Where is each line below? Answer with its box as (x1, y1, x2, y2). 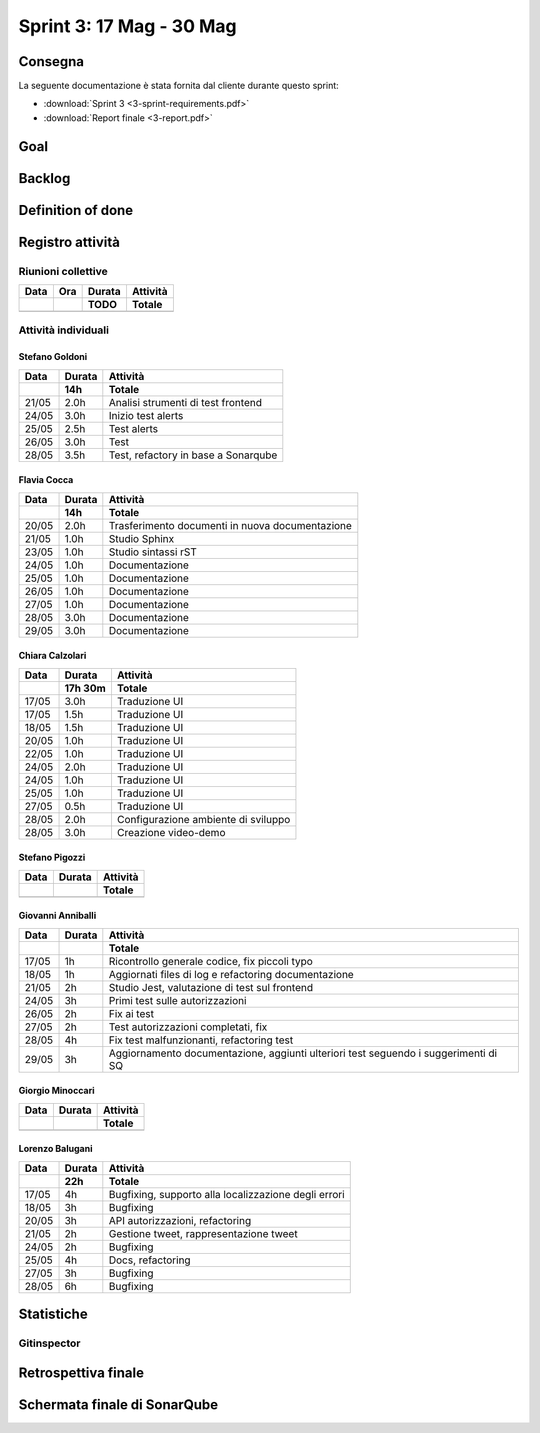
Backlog (18, 170, 71, 187)
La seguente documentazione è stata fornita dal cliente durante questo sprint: (18, 80, 339, 92)
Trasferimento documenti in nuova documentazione (108, 518, 352, 532)
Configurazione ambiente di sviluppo (116, 812, 291, 826)
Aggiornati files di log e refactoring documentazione (108, 967, 354, 981)
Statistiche (18, 1306, 89, 1323)
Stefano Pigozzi (18, 851, 86, 864)
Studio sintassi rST (108, 545, 197, 559)
